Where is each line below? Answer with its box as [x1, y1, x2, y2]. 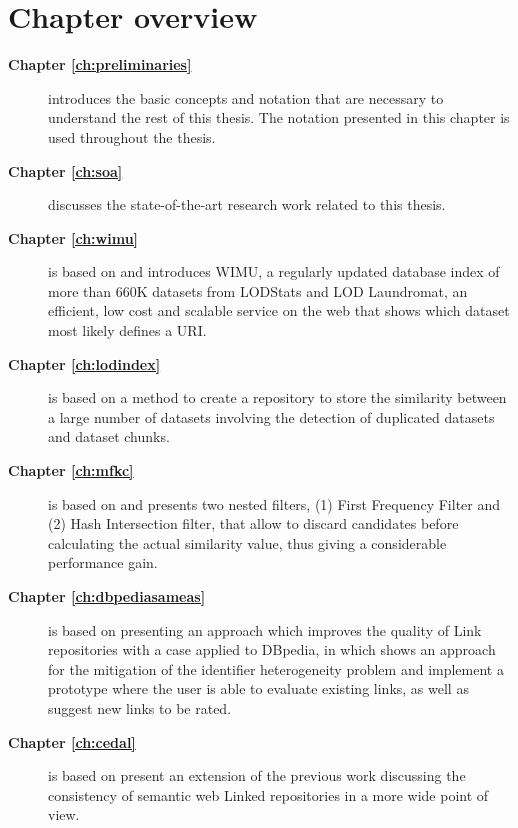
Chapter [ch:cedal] [8, 731, 136, 752]
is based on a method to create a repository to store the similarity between [48, 387, 507, 408]
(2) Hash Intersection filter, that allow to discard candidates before [48, 513, 459, 534]
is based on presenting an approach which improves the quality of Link [48, 619, 482, 640]
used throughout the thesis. [48, 126, 216, 147]
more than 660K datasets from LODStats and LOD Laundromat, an [48, 280, 468, 301]
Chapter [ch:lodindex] [8, 353, 161, 374]
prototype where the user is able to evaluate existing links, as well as [48, 678, 469, 699]
